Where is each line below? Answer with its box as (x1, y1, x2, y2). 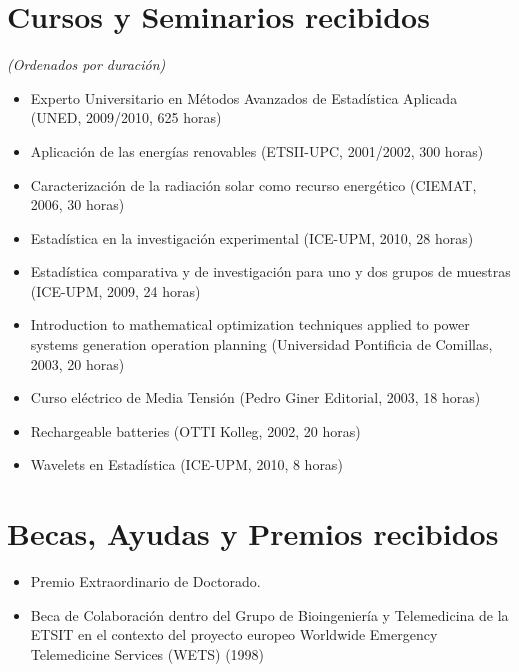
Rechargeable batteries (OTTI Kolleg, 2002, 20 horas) (30, 420, 361, 441)
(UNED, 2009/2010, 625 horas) (30, 107, 222, 128)
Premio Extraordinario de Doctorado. (30, 571, 261, 592)
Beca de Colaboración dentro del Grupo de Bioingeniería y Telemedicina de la (30, 604, 509, 625)
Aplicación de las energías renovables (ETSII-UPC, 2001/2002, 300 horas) (30, 140, 484, 161)
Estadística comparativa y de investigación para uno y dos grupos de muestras (30, 261, 511, 282)
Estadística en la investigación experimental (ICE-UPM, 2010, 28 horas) (30, 227, 474, 248)
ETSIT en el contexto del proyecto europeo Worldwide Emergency (30, 624, 438, 645)
